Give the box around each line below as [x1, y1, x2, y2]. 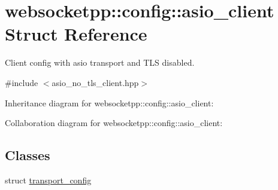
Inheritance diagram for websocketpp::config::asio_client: [5, 96, 214, 109]
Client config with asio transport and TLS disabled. [5, 56, 195, 69]
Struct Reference [5, 22, 147, 46]
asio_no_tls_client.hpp [52, 76, 139, 88]
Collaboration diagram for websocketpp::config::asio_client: [5, 117, 223, 129]
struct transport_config [5, 173, 92, 186]
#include [5, 76, 38, 88]
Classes [5, 146, 50, 164]
